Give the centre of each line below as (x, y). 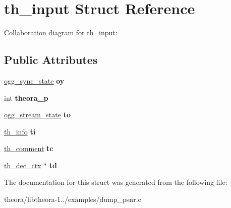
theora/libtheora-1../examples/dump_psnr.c (73, 199)
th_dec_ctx (23, 165)
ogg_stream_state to (37, 115)
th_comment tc (29, 148)
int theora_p (26, 97)
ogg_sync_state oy (34, 80)
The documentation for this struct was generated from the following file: (116, 182)
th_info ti (20, 131)
